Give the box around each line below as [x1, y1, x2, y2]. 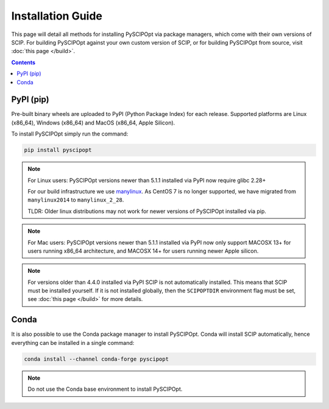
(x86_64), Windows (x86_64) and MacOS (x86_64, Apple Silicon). [11, 119, 175, 126]
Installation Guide [11, 9, 103, 23]
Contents [11, 59, 36, 66]
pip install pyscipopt [24, 147, 92, 154]
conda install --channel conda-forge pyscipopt [24, 355, 169, 363]
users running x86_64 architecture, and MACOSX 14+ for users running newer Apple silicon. [27, 247, 259, 255]
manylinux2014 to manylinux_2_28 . [27, 196, 124, 204]
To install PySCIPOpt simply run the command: [11, 130, 129, 137]
